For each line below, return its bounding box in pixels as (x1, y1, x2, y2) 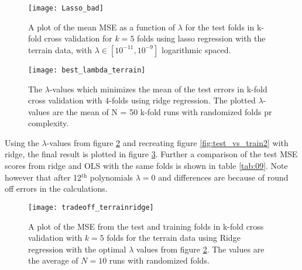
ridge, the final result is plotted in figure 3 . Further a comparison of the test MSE (5, 148, 298, 160)
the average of (28, 254, 78, 266)
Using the (5, 136, 39, 148)
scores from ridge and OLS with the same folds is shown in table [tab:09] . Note (5, 160, 288, 172)
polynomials (90, 171, 133, 183)
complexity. (28, 117, 69, 129)
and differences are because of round (158, 171, 289, 183)
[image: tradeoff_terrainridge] (28, 203, 154, 212)
